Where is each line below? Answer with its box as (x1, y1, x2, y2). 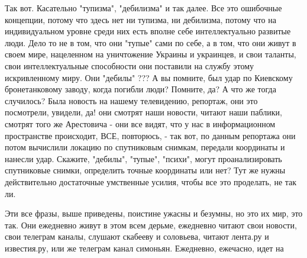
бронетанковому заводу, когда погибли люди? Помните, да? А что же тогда (5, 83, 276, 95)
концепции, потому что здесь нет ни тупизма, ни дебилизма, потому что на (5, 13, 276, 25)
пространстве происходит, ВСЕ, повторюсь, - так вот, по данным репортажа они (5, 129, 296, 141)
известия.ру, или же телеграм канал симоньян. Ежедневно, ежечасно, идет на (5, 241, 284, 254)
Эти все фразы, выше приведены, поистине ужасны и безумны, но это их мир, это (5, 207, 303, 220)
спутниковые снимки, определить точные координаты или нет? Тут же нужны (5, 164, 286, 176)
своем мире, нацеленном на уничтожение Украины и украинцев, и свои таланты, (5, 48, 296, 60)
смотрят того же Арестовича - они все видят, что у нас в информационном (5, 117, 276, 130)
